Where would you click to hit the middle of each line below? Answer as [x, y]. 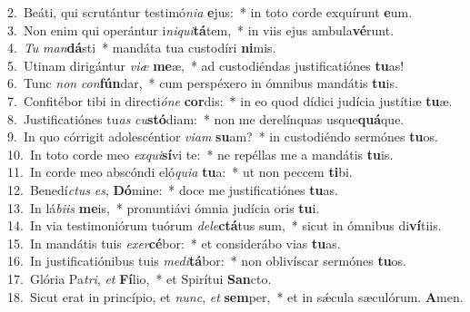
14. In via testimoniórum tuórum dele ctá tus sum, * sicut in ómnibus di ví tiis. [225, 225]
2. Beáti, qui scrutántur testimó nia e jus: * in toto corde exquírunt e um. [210, 12]
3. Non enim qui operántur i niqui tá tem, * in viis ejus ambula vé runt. [201, 29]
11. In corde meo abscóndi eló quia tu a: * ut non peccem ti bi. [180, 172]
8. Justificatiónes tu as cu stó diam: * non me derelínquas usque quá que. [206, 118]
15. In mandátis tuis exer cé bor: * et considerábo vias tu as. [174, 243]
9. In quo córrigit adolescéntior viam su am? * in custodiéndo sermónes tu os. [223, 136]
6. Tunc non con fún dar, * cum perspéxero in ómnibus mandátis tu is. [203, 83]
